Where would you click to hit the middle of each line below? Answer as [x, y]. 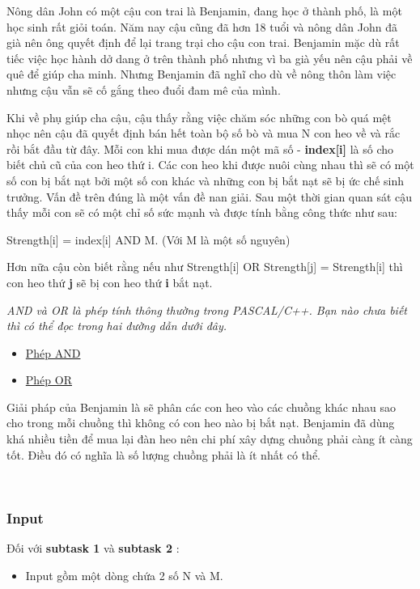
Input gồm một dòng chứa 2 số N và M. [124, 575]
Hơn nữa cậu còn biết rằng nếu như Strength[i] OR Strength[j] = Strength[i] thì [205, 267]
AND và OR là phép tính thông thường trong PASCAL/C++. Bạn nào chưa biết [207, 309]
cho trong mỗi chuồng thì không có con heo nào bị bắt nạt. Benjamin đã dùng [201, 423]
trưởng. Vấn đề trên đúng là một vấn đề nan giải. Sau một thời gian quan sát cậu [210, 196]
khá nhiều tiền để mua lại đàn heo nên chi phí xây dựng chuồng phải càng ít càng [210, 439]
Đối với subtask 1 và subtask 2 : [93, 548]
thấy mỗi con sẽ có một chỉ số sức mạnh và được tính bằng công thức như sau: [202, 212]
